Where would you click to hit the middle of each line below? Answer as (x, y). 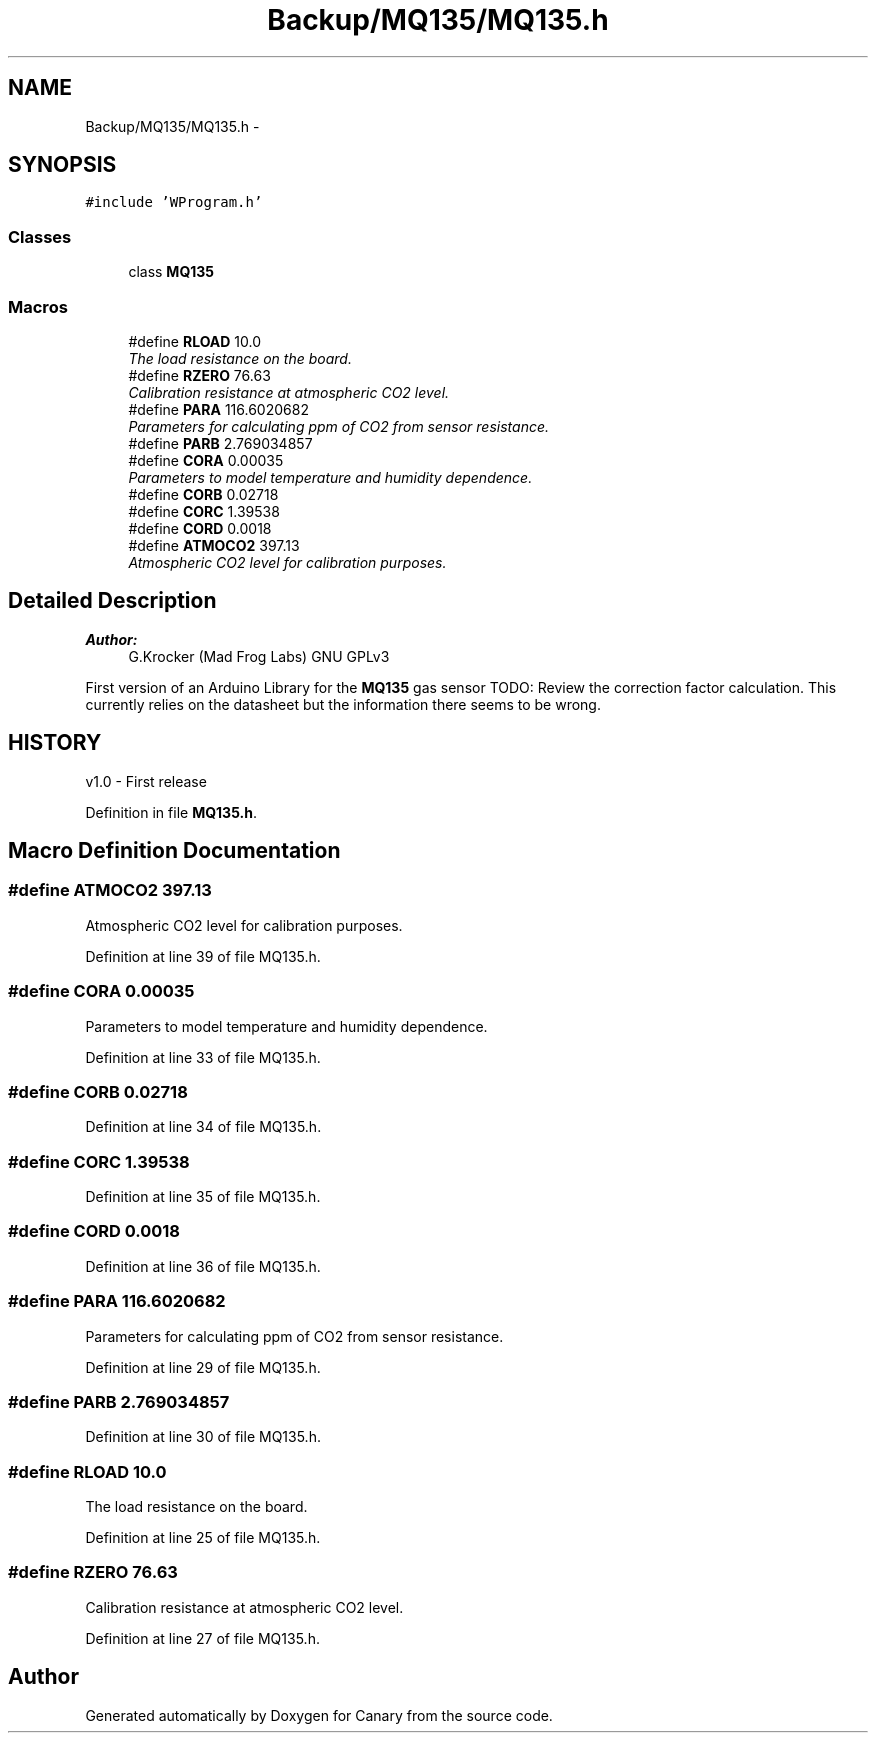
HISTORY (55, 743)
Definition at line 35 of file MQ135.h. (203, 1197)
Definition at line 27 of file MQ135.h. (202, 1638)
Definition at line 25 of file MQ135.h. (203, 1538)
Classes (40, 236)
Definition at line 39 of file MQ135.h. (203, 956)
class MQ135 (171, 272)
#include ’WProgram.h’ (174, 202)
